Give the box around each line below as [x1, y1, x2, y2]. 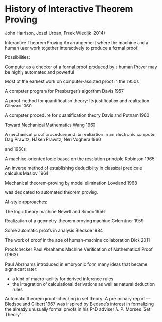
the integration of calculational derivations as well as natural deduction [12, 281, 155, 287]
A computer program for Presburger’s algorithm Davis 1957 [5, 88, 124, 94]
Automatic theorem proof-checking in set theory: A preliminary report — [5, 295, 151, 301]
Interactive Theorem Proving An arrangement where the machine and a [5, 39, 149, 45]
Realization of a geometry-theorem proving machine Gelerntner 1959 [5, 217, 144, 224]
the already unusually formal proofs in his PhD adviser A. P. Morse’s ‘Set [5, 306, 151, 312]
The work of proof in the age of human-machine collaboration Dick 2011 [5, 237, 150, 242]
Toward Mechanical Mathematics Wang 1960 [5, 122, 96, 128]
